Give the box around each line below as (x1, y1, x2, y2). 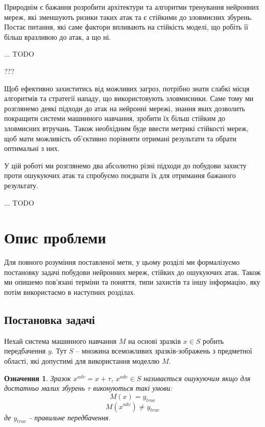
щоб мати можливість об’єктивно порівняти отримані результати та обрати (4, 133, 236, 143)
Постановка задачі (4, 311, 95, 327)
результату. (4, 180, 38, 190)
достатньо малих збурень (4, 383, 85, 393)
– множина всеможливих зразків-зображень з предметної (76, 345, 252, 356)
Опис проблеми (4, 227, 106, 248)
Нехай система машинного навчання (4, 335, 116, 346)
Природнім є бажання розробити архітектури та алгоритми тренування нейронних (4, 2, 259, 12)
